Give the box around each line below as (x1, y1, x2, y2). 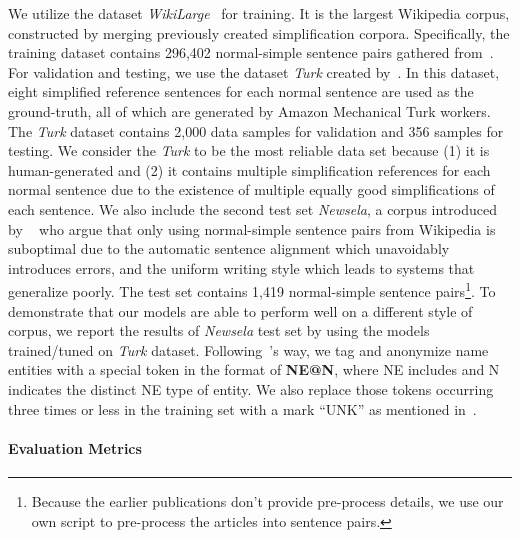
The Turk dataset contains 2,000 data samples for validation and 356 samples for (8, 120, 504, 141)
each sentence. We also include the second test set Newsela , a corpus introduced (8, 198, 497, 219)
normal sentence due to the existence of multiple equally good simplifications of (8, 179, 495, 200)
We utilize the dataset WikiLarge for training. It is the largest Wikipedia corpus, (8, 3, 510, 23)
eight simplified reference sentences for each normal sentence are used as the (8, 81, 474, 102)
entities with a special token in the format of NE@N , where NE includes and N (8, 359, 500, 380)
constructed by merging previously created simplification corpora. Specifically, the (8, 22, 510, 43)
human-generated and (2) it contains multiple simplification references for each (8, 159, 491, 180)
